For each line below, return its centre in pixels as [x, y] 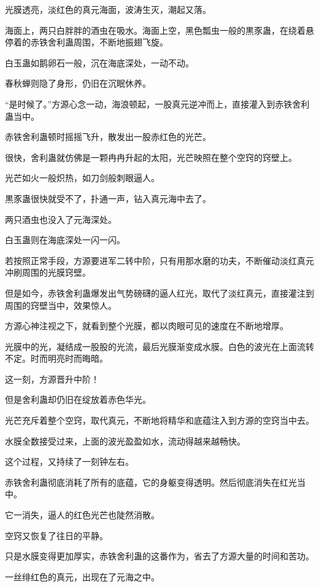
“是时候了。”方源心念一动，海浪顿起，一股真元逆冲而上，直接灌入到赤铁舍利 [157, 103]
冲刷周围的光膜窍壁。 [48, 272]
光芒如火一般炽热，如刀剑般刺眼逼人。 [82, 178]
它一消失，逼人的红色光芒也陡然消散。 [82, 515]
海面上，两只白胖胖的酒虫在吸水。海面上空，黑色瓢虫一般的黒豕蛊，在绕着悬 [159, 30]
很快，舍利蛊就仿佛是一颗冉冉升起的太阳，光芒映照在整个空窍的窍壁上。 [151, 157]
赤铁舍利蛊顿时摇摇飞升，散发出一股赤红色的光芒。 [108, 137]
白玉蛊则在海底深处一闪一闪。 [65, 240]
